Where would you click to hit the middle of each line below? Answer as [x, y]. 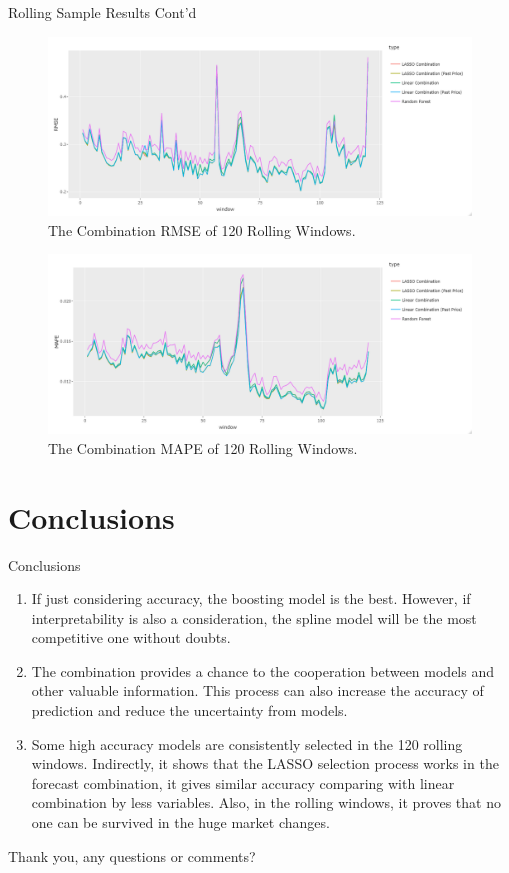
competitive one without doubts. [131, 637]
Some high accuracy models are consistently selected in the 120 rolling [247, 743]
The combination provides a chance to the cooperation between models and [263, 670]
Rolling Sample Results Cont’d [102, 12]
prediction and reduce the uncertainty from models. [189, 710]
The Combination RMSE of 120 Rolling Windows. [202, 229]
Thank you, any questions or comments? [132, 855]
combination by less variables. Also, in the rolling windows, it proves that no [266, 802]
